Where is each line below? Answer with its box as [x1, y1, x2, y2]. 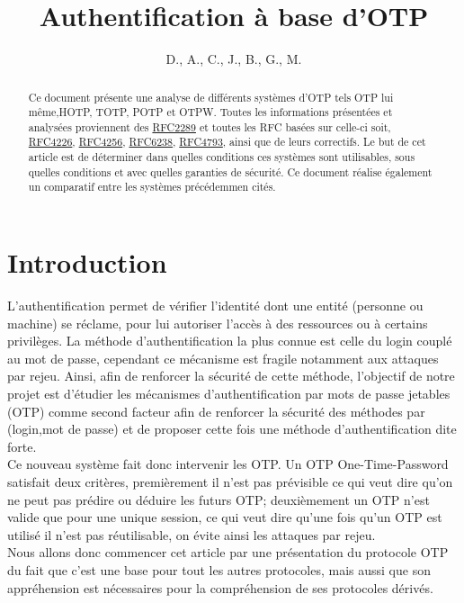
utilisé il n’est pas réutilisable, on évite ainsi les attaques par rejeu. [7, 525, 376, 544]
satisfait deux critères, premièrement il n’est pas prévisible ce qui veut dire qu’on [7, 472, 453, 490]
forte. [7, 436, 37, 455]
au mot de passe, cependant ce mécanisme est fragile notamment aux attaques [7, 348, 439, 367]
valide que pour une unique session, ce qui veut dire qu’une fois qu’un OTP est [7, 508, 442, 526]
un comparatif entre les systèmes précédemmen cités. [28, 179, 276, 194]
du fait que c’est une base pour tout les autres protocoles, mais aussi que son [7, 560, 431, 579]
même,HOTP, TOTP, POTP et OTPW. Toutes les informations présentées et [28, 104, 393, 120]
